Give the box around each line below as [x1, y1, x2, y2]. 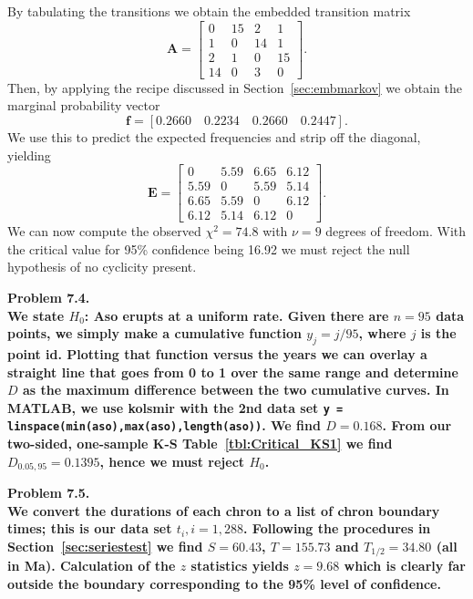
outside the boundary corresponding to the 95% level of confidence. [7, 573, 441, 593]
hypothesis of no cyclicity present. [7, 257, 197, 276]
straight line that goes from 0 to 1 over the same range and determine [7, 362, 458, 381]
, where [358, 324, 406, 343]
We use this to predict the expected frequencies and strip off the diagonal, [7, 127, 421, 146]
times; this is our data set [7, 519, 172, 538]
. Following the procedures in [243, 519, 431, 538]
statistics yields [190, 556, 289, 575]
